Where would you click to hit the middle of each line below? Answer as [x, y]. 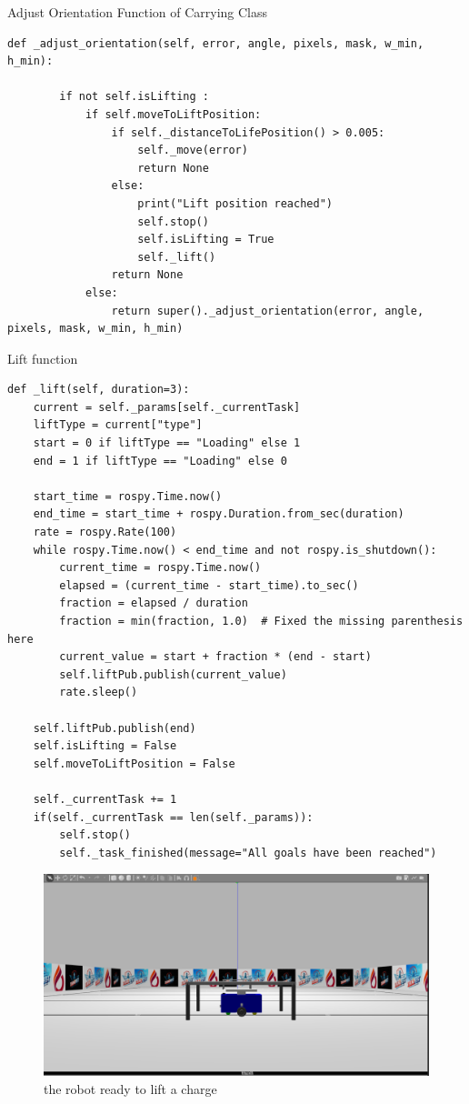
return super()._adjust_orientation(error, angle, [268, 311]
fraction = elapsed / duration [154, 603]
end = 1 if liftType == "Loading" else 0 [160, 461]
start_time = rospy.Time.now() [128, 496]
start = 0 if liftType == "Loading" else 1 [167, 443]
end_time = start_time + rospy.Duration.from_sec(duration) [219, 514]
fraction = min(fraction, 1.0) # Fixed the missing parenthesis [261, 621]
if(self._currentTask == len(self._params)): [173, 817]
